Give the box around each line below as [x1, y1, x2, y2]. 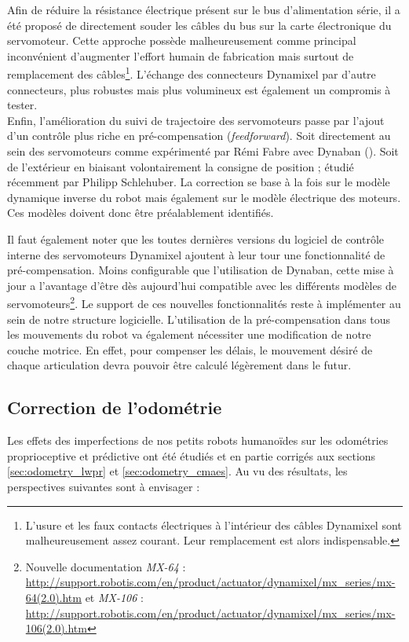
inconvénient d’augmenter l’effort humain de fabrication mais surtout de [7, 47, 354, 64]
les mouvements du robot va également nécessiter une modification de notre [7, 326, 371, 343]
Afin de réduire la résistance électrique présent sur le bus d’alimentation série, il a [7, 2, 400, 17]
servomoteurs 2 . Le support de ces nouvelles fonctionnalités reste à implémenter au [7, 293, 401, 311]
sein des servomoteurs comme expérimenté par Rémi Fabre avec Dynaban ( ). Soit [7, 143, 399, 159]
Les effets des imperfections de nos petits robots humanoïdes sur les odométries [7, 432, 389, 449]
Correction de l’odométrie [7, 395, 222, 420]
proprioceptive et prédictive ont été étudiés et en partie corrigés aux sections [7, 447, 376, 464]
